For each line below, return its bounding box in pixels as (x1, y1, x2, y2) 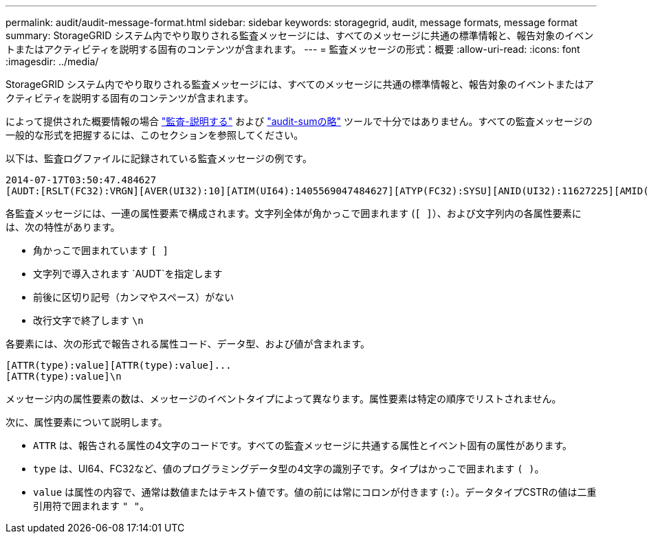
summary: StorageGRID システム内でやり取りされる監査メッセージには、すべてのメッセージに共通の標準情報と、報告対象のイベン (5, 30, 594, 41)
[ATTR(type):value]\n (5, 371, 122, 382)
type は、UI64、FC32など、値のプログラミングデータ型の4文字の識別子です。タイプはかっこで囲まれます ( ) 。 (33, 463, 544, 474)
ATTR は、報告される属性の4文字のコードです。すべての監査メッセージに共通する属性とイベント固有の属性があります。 (33, 439, 573, 451)
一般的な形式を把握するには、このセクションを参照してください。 (5, 129, 304, 141)
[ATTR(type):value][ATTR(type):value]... (5, 360, 232, 371)
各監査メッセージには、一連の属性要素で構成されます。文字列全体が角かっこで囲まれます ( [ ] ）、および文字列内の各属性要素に (5, 207, 582, 219)
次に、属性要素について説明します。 (5, 416, 168, 428)
